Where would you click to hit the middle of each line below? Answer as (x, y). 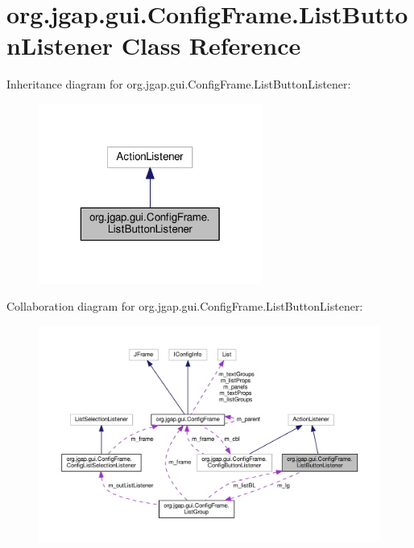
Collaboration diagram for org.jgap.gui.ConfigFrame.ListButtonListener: (185, 306)
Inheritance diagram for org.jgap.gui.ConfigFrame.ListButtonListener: (179, 84)
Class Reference (211, 45)
